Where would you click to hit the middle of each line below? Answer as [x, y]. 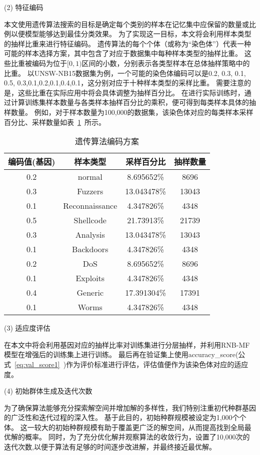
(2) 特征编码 [24, 7]
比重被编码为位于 [39, 63]
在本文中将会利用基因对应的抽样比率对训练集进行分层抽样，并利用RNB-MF [127, 344]
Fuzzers [90, 191]
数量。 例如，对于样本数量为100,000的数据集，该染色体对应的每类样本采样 [132, 112]
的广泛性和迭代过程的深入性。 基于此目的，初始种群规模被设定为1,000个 [122, 417]
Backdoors [90, 249]
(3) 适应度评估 [27, 328]
